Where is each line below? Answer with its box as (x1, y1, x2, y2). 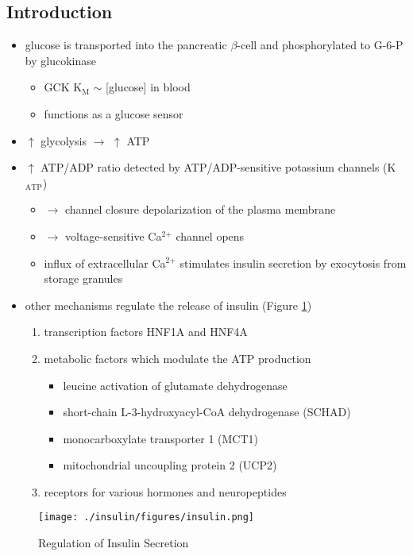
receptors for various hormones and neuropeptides (44, 483, 287, 500)
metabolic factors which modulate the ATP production (44, 349, 311, 366)
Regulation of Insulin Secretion (38, 535, 189, 551)
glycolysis (41, 132, 87, 149)
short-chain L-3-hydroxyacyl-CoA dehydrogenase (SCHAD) (63, 403, 351, 420)
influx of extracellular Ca (44, 254, 166, 271)
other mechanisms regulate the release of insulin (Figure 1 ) (25, 296, 312, 313)
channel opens (176, 227, 245, 244)
